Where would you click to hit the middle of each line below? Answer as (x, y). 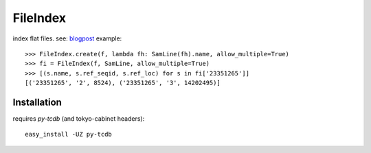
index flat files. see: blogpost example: (67, 38)
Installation (37, 102)
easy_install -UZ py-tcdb (69, 134)
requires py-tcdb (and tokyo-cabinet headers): (79, 119)
